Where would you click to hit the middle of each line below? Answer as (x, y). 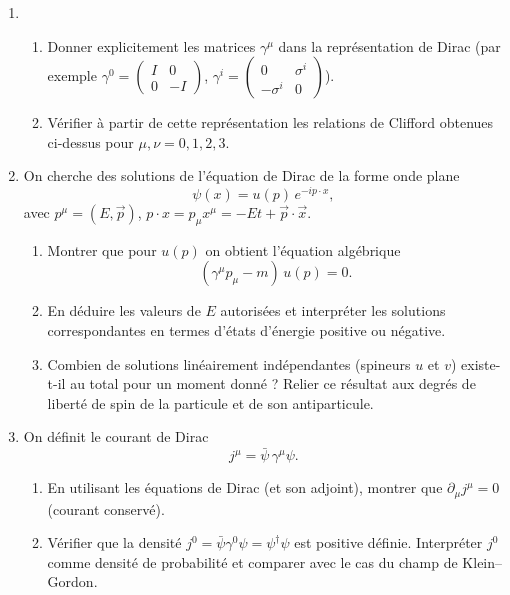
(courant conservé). (106, 508)
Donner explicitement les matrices (151, 45)
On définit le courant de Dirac (116, 436)
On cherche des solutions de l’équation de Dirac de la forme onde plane (241, 175)
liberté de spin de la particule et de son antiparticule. (210, 402)
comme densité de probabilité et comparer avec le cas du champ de (252, 561)
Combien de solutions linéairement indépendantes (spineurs (229, 363)
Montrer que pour (102, 249)
